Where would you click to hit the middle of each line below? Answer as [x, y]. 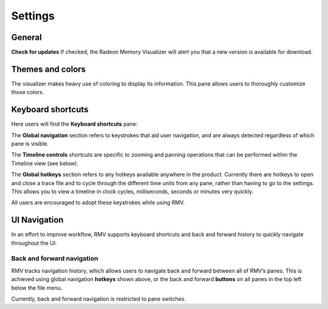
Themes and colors [49, 69]
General [27, 37]
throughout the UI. [34, 243]
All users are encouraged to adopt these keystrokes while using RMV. [98, 203]
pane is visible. [30, 144]
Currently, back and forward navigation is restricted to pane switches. [99, 299]
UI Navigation [37, 220]
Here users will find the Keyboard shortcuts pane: [74, 124]
